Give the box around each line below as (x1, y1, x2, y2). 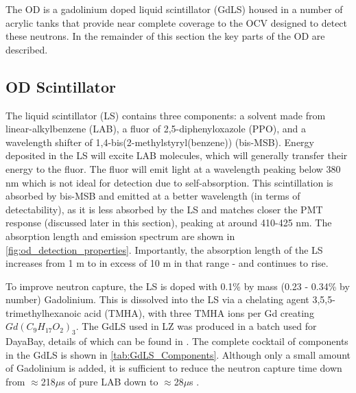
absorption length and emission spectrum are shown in (5, 228, 235, 243)
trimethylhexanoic (5, 305, 82, 320)
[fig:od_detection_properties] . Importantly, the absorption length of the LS (5, 242, 323, 257)
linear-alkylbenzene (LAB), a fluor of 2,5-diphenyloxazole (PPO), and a (5, 121, 307, 136)
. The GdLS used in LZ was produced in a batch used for (75, 319, 317, 333)
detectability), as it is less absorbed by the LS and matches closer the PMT (5, 202, 323, 216)
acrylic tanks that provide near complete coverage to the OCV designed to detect (5, 15, 348, 29)
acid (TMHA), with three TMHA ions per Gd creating (84, 305, 314, 320)
